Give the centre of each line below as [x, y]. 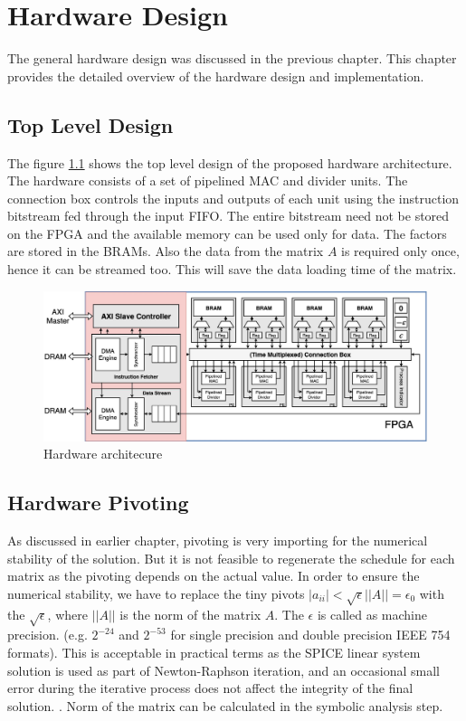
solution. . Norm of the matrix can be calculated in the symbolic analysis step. [225, 705]
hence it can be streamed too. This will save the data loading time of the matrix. [232, 269]
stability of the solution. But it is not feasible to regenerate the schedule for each [231, 558]
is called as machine [372, 614]
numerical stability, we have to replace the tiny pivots [156, 593]
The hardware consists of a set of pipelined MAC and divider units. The [208, 180]
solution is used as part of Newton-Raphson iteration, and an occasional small [223, 670]
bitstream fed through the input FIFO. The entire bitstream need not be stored [228, 216]
